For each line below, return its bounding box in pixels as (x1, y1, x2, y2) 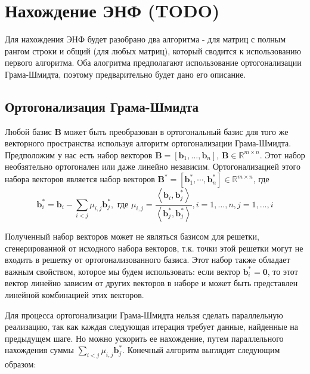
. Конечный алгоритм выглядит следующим (122, 344, 280, 356)
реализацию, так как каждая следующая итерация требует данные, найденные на (5, 320, 299, 333)
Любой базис (5, 125, 52, 137)
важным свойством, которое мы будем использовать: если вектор (5, 265, 240, 277)
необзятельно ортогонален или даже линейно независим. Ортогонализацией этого (5, 160, 300, 173)
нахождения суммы (5, 344, 74, 356)
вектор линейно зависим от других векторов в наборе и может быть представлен (5, 277, 298, 289)
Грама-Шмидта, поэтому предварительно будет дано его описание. (5, 68, 246, 80)
